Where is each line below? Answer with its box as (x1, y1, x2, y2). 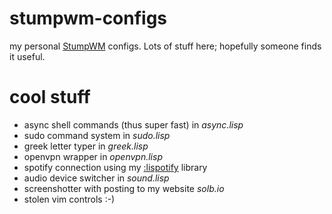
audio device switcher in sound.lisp (23, 172, 170, 184)
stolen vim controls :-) (23, 193, 116, 205)
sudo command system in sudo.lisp (23, 129, 171, 141)
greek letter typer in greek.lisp (23, 140, 149, 152)
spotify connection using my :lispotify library (23, 161, 208, 173)
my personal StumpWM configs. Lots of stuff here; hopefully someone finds (9, 40, 322, 52)
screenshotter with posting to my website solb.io (23, 182, 225, 194)
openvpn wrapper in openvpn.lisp (23, 150, 163, 162)
